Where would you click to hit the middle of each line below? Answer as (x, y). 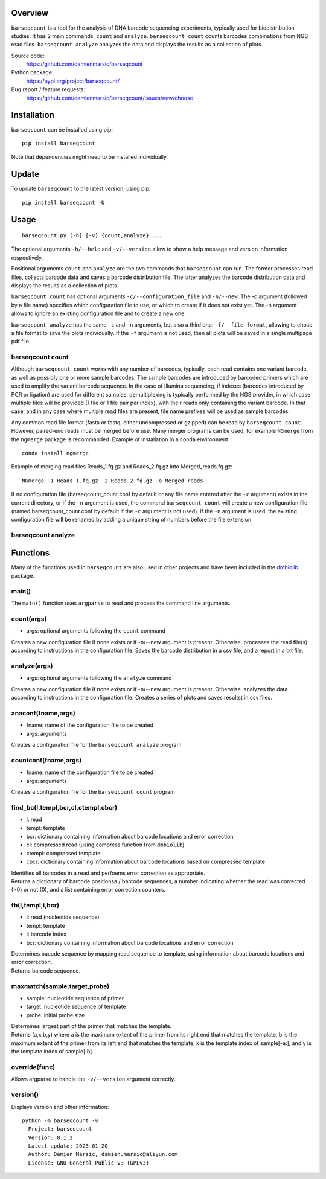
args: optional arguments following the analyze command (99, 678)
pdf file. (21, 342)
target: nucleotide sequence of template (76, 1007)
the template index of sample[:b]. (52, 1052)
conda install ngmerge (56, 453)
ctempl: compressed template (63, 853)
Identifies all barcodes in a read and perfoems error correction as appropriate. (108, 873)
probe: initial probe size (56, 1015)
